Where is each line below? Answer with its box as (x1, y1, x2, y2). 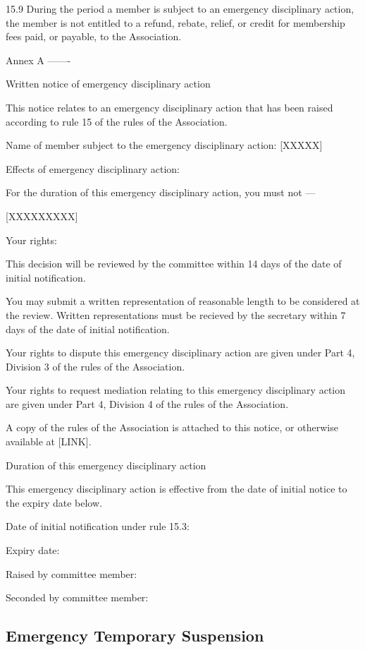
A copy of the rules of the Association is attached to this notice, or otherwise (6, 420, 338, 435)
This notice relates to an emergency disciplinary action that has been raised (6, 100, 333, 114)
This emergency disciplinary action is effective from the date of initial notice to (6, 481, 347, 496)
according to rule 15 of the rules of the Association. (6, 114, 228, 128)
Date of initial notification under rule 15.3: (6, 519, 190, 534)
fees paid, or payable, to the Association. (6, 29, 182, 44)
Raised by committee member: (6, 566, 137, 581)
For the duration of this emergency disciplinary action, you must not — (6, 185, 316, 200)
